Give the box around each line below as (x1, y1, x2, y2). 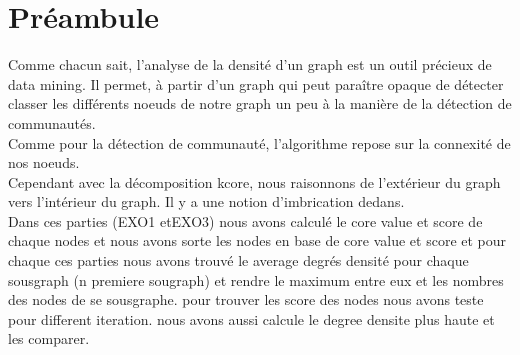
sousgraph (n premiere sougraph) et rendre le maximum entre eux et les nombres (8, 269, 504, 290)
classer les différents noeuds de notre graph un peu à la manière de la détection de (8, 93, 512, 114)
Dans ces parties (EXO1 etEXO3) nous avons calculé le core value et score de (8, 210, 483, 231)
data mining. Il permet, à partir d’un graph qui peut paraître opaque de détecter (8, 73, 504, 94)
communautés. (8, 112, 96, 133)
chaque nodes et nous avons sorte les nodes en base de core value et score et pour (8, 230, 507, 251)
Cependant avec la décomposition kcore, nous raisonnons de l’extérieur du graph (8, 171, 501, 192)
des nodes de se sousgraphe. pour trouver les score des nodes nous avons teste (8, 289, 484, 310)
